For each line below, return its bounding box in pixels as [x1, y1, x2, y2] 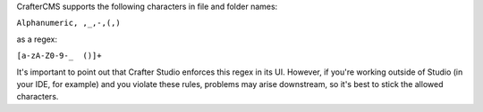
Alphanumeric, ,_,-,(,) [16, 18, 121, 28]
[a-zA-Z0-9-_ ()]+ [16, 51, 102, 61]
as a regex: [16, 34, 58, 44]
